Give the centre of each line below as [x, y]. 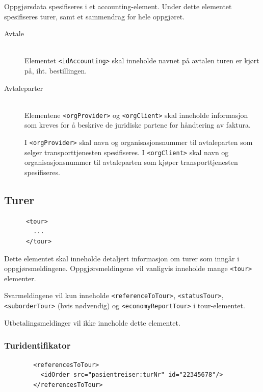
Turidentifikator [37, 345]
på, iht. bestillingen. [56, 71]
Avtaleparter [24, 88]
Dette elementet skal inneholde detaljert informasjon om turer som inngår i [122, 258]
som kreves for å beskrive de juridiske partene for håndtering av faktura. [138, 125]
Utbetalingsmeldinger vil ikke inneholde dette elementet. [92, 322]
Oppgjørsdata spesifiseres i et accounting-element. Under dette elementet [118, 6]
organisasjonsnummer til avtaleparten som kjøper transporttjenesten [131, 162]
